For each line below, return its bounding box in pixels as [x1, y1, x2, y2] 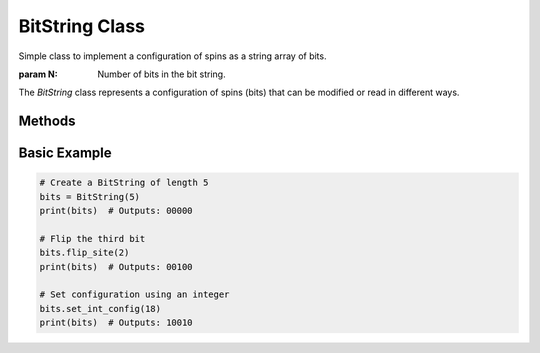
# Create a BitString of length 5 [39, 177, 209, 189]
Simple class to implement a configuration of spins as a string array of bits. [18, 50, 327, 62]
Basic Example [18, 145, 112, 162]
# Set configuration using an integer [39, 289, 230, 300]
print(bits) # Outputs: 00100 [39, 261, 194, 272]
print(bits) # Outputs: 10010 [39, 317, 194, 329]
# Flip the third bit [39, 233, 146, 244]
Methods [18, 113, 76, 130]
